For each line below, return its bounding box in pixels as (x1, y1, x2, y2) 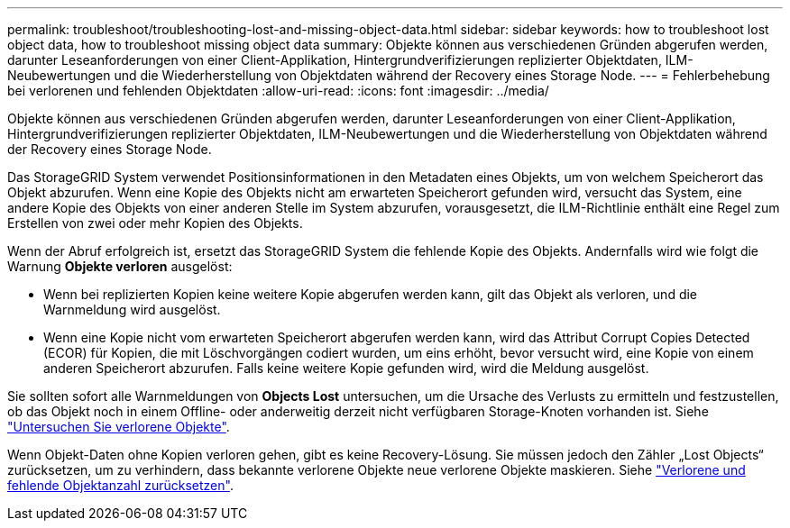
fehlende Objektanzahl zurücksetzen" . (7, 478, 234, 493)
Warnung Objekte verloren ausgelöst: (7, 259, 233, 274)
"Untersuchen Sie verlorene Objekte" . (7, 419, 230, 434)
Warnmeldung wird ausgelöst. (43, 302, 221, 317)
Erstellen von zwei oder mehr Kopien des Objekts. (7, 215, 303, 231)
